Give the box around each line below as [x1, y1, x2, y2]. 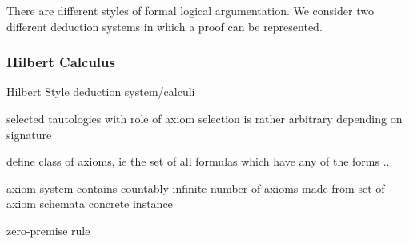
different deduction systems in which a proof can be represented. [6, 18, 323, 34]
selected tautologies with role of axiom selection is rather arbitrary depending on [6, 110, 403, 126]
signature [6, 126, 52, 142]
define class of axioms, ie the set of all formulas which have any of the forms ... [6, 153, 393, 170]
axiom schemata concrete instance [6, 195, 173, 212]
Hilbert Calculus [6, 52, 115, 72]
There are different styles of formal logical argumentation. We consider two [6, 2, 374, 18]
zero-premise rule [6, 222, 90, 238]
